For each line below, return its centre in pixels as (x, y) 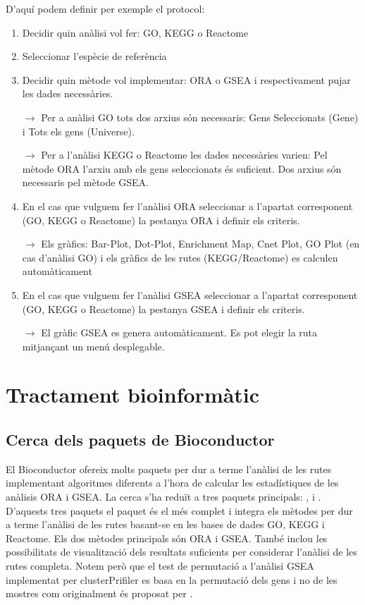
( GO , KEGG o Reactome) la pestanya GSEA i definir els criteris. (163, 308)
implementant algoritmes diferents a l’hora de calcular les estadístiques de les (172, 483)
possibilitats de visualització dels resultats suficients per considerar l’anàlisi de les (181, 552)
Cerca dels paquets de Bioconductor (140, 440)
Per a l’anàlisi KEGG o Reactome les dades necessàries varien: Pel (184, 155)
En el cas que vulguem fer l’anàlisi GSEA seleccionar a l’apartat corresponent (190, 294)
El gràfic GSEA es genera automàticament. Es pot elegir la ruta (179, 332)
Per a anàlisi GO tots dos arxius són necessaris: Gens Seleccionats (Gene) (200, 117)
